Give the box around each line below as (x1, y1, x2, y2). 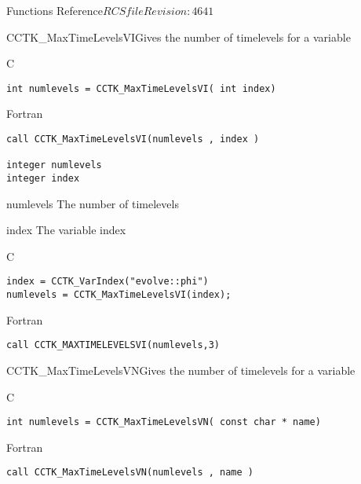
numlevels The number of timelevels (6, 195, 179, 211)
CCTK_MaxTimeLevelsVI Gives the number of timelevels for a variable (6, 28, 351, 45)
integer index (6, 173, 80, 184)
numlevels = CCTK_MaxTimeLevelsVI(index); (6, 289, 232, 301)
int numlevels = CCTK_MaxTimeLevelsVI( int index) (6, 82, 276, 94)
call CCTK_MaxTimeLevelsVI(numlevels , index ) (6, 134, 260, 145)
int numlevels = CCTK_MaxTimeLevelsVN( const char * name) (6, 416, 321, 428)
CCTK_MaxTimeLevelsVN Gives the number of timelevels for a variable (6, 362, 356, 378)
